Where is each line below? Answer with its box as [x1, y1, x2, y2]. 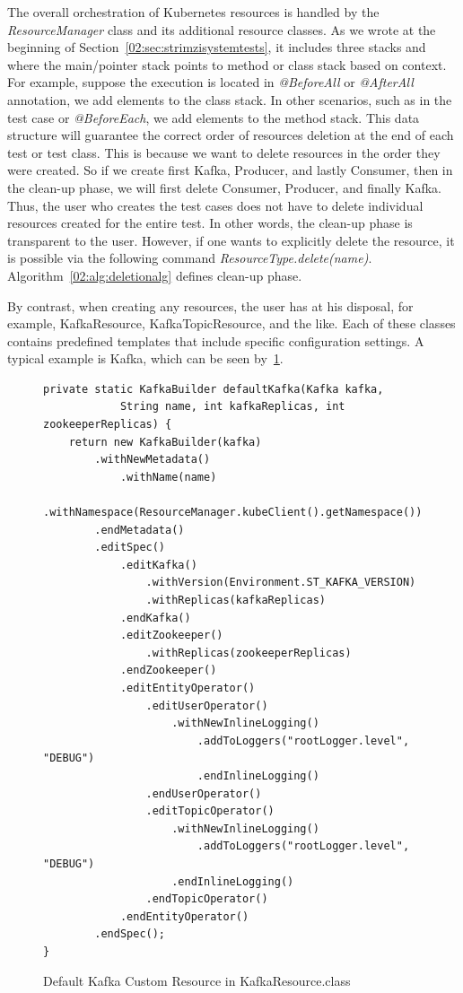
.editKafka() [119, 558, 197, 571]
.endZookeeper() [119, 664, 217, 677]
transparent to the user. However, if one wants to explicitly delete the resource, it [7, 231, 455, 249]
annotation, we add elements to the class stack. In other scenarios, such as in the [7, 90, 452, 109]
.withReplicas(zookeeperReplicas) [145, 646, 352, 659]
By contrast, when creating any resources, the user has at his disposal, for [7, 296, 414, 315]
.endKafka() [119, 611, 191, 624]
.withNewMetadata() [94, 453, 211, 466]
